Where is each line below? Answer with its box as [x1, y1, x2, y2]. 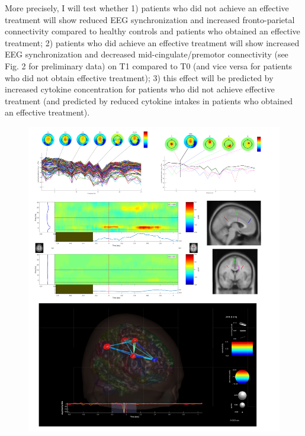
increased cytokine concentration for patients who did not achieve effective [5, 83, 275, 95]
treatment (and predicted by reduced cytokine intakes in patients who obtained [5, 94, 293, 107]
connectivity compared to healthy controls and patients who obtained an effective [5, 25, 300, 37]
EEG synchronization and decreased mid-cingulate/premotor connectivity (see [5, 48, 288, 60]
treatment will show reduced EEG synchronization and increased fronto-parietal [5, 13, 295, 25]
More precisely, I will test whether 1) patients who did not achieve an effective [5, 2, 289, 14]
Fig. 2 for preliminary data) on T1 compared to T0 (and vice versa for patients [5, 59, 293, 72]
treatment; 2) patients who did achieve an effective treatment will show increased [5, 36, 300, 49]
